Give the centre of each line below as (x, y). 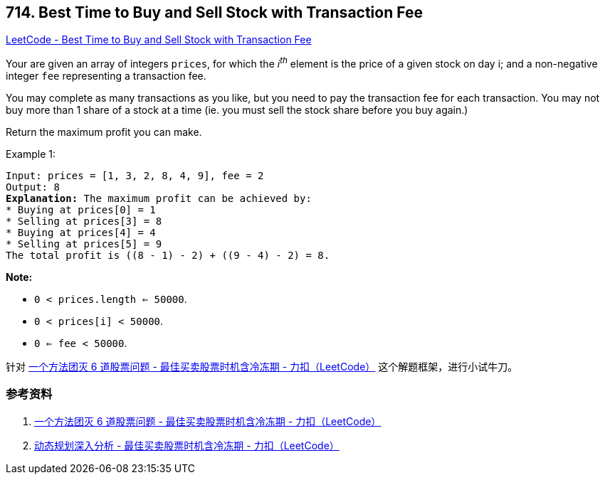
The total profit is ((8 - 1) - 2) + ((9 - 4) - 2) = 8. (168, 256)
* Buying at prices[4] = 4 (81, 233)
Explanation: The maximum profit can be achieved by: (159, 199)
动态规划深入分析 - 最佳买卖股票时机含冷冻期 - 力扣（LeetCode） (187, 445)
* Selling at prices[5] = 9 (84, 244)
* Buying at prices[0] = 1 (81, 210)
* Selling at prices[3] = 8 (84, 222)
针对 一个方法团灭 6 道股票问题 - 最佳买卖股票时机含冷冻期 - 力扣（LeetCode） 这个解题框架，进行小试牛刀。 (262, 367)
